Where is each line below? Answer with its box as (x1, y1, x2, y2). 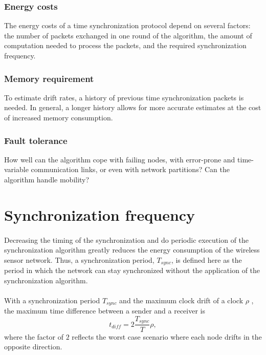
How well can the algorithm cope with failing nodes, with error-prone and (4, 154, 235, 164)
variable (4, 164, 29, 175)
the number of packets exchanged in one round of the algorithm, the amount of (4, 30, 252, 40)
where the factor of (4, 331, 63, 342)
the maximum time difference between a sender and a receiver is (4, 305, 206, 316)
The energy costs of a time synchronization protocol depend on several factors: (4, 20, 251, 31)
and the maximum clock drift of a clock (119, 295, 243, 305)
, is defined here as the (171, 254, 242, 265)
